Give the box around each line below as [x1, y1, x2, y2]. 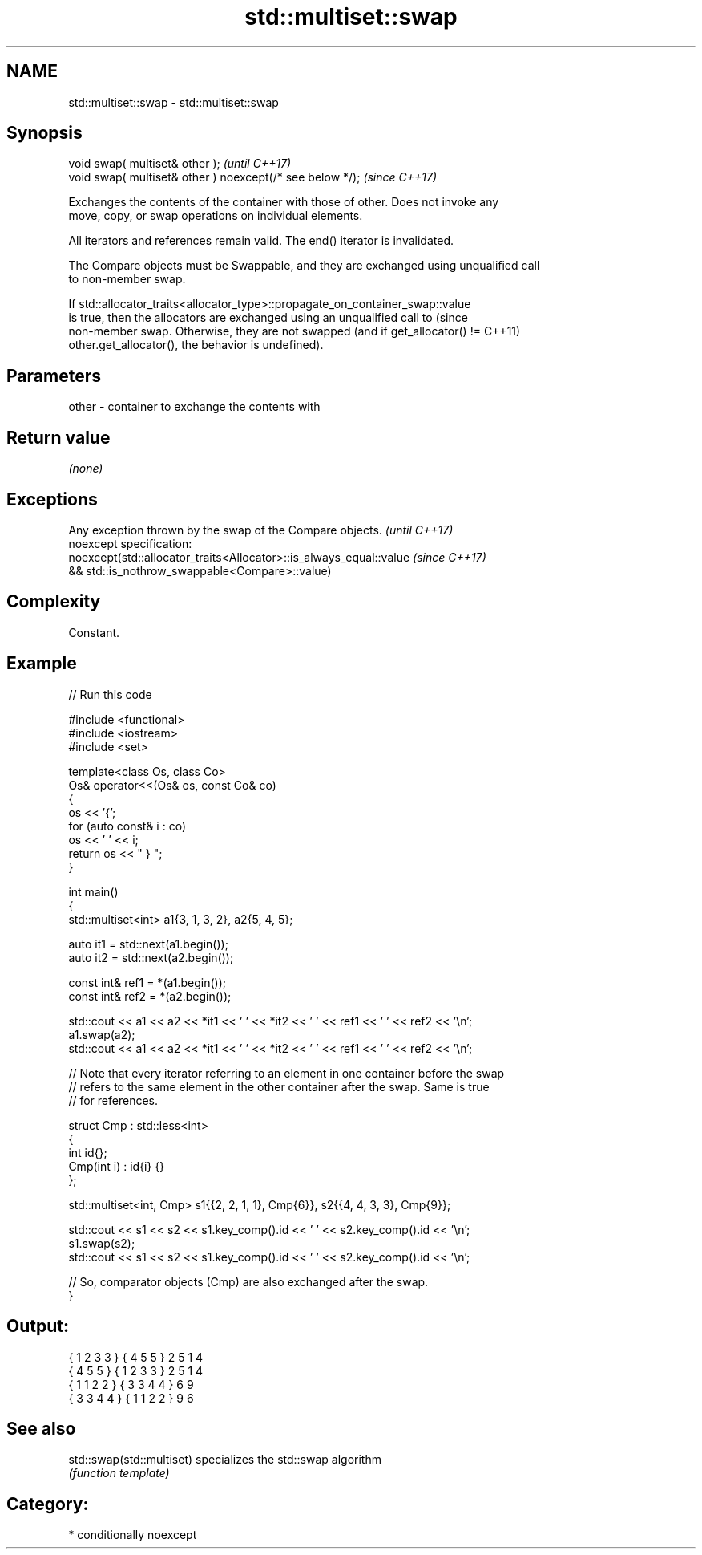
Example [6, 653, 77, 674]
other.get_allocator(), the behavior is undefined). [68, 338, 324, 352]
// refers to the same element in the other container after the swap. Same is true [68, 1079, 490, 1094]
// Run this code [68, 687, 152, 701]
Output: [6, 1316, 69, 1337]
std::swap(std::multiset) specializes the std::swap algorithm [68, 1452, 381, 1467]
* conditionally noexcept [68, 1528, 197, 1542]
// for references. [68, 1093, 158, 1107]
